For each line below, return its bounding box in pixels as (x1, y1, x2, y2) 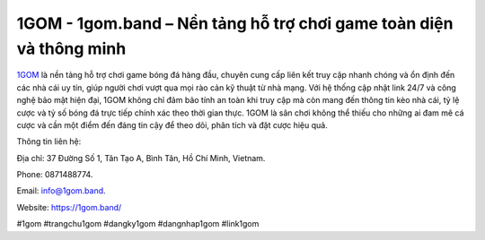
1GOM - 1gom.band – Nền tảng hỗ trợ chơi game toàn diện (16, 13, 454, 33)
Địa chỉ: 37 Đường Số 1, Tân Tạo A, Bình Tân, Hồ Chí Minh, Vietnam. (16, 152, 266, 163)
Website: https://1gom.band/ (16, 201, 122, 212)
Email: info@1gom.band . (16, 185, 107, 196)
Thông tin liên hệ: (16, 136, 82, 147)
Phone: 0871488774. (16, 169, 93, 180)
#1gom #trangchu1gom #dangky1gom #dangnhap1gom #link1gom (16, 219, 260, 229)
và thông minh (16, 39, 127, 58)
